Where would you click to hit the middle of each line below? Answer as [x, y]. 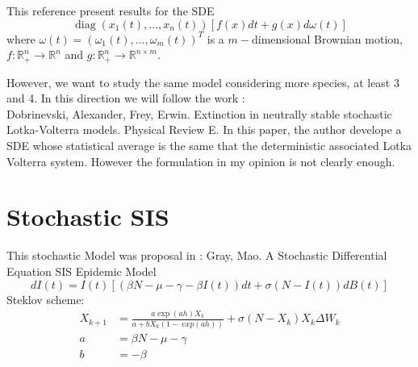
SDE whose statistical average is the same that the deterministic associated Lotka [209, 146]
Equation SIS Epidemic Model [82, 271]
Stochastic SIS [88, 217]
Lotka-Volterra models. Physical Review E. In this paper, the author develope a [204, 129]
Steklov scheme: [46, 299]
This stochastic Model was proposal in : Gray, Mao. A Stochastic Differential [197, 255]
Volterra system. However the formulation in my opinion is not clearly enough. [201, 161]
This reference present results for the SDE [111, 10]
